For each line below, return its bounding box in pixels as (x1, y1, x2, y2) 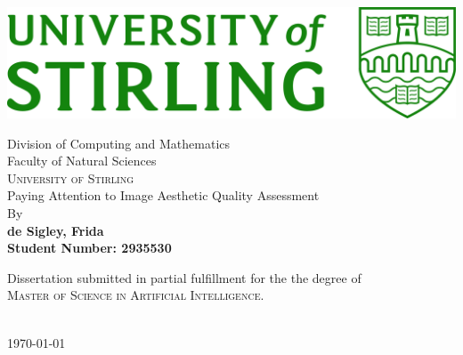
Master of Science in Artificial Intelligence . (7, 286, 264, 304)
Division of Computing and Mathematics (7, 133, 231, 152)
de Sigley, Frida (7, 221, 104, 239)
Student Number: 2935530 (7, 238, 172, 257)
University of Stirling (7, 168, 134, 187)
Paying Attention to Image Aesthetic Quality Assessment (7, 186, 320, 205)
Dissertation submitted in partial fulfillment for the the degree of (7, 268, 361, 286)
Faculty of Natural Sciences (7, 151, 157, 170)
